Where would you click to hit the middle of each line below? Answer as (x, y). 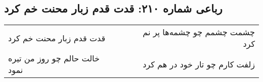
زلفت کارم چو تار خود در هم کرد (199, 64)
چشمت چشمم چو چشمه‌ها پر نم (199, 32)
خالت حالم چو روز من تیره (54, 58)
